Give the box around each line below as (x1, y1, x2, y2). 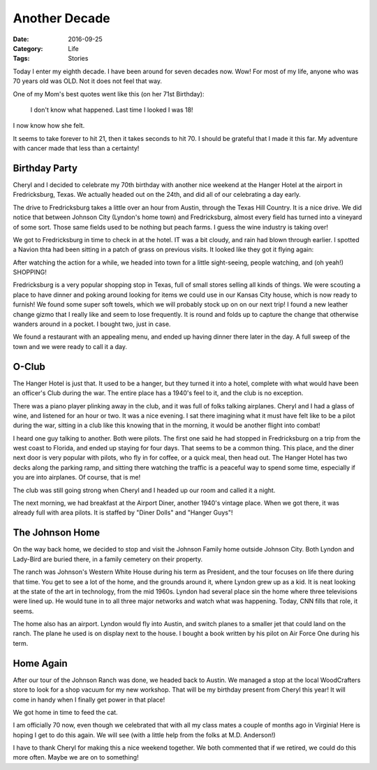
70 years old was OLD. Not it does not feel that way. (13, 77, 162, 85)
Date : (13, 35, 29, 43)
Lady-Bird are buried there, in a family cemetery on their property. (13, 555, 202, 563)
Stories (68, 54, 89, 63)
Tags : (13, 54, 30, 63)
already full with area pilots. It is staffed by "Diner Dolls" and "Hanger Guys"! (13, 508, 233, 517)
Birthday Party (13, 162, 78, 174)
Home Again (13, 657, 68, 669)
